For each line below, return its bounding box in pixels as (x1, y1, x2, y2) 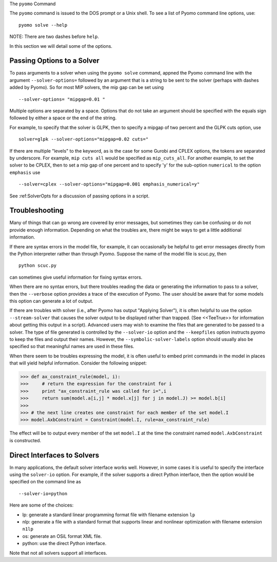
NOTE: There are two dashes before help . (9, 33, 100, 40)
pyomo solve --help (18, 22, 68, 28)
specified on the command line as (9, 479, 82, 485)
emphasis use (9, 169, 41, 175)
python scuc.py (18, 263, 57, 268)
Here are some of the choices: (9, 502, 74, 509)
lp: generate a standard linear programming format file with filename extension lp (22, 512, 195, 518)
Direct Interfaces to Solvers (9, 450, 100, 460)
